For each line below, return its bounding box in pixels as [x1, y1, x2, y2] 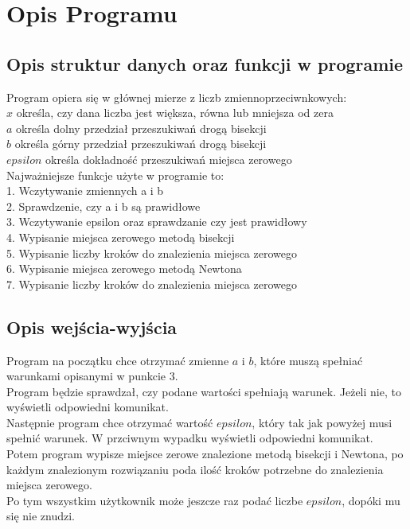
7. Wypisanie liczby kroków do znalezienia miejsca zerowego [6, 275, 297, 292]
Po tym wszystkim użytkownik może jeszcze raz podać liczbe [6, 492, 303, 508]
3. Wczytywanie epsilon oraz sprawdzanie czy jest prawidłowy [6, 213, 307, 230]
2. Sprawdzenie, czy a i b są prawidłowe [6, 197, 201, 214]
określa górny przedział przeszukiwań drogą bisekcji [14, 135, 267, 152]
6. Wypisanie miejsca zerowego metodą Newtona [6, 260, 242, 277]
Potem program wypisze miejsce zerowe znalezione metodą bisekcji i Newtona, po [6, 445, 404, 462]
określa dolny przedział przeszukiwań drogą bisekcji [16, 119, 267, 136]
